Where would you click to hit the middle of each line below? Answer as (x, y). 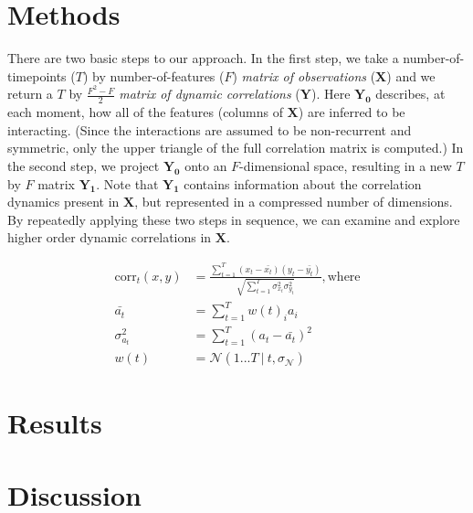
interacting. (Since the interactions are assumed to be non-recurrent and (210, 129)
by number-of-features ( (158, 75)
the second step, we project (84, 166)
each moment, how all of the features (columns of (145, 112)
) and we (411, 75)
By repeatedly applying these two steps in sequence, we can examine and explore (234, 219)
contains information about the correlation (303, 183)
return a (30, 94)
